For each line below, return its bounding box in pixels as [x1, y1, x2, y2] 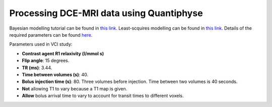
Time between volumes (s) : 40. [22, 71, 88, 77]
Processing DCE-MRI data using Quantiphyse [9, 8, 203, 19]
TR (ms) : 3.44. [22, 64, 52, 70]
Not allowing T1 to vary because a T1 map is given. [22, 85, 127, 91]
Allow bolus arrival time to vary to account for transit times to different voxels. [22, 93, 184, 99]
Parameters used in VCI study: [9, 41, 73, 47]
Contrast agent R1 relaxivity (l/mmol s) [22, 50, 104, 56]
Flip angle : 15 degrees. [22, 58, 70, 64]
